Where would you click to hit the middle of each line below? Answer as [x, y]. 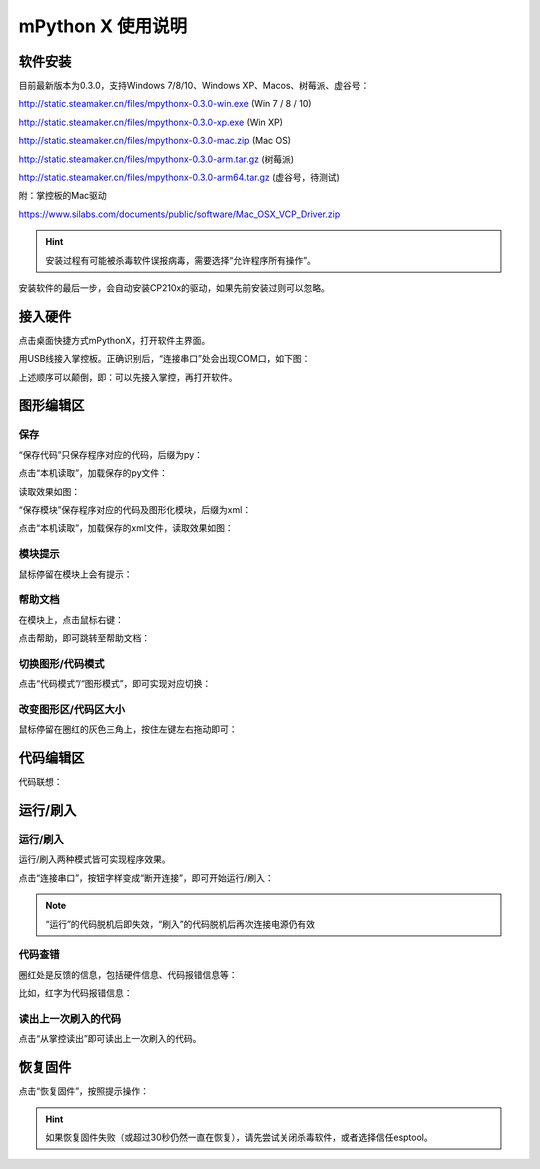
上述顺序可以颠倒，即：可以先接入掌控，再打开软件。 [128, 377]
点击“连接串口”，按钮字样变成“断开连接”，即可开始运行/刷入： [146, 877]
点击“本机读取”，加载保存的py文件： [93, 473]
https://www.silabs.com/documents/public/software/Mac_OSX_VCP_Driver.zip [179, 214]
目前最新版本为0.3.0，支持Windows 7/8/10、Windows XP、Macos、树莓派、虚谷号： [194, 86]
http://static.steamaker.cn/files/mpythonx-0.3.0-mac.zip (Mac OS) [155, 141]
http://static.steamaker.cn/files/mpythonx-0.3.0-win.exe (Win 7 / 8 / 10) [165, 104]
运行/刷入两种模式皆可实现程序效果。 [95, 859]
